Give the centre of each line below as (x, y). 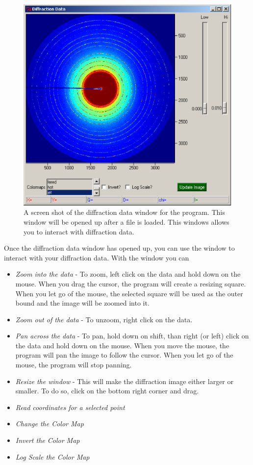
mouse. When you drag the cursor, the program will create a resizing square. (131, 283)
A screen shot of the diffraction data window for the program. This (124, 212)
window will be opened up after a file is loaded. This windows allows (126, 221)
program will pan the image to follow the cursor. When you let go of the (124, 355)
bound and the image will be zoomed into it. (82, 303)
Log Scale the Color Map (52, 456)
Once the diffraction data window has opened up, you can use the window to (119, 248)
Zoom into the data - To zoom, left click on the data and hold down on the (128, 274)
